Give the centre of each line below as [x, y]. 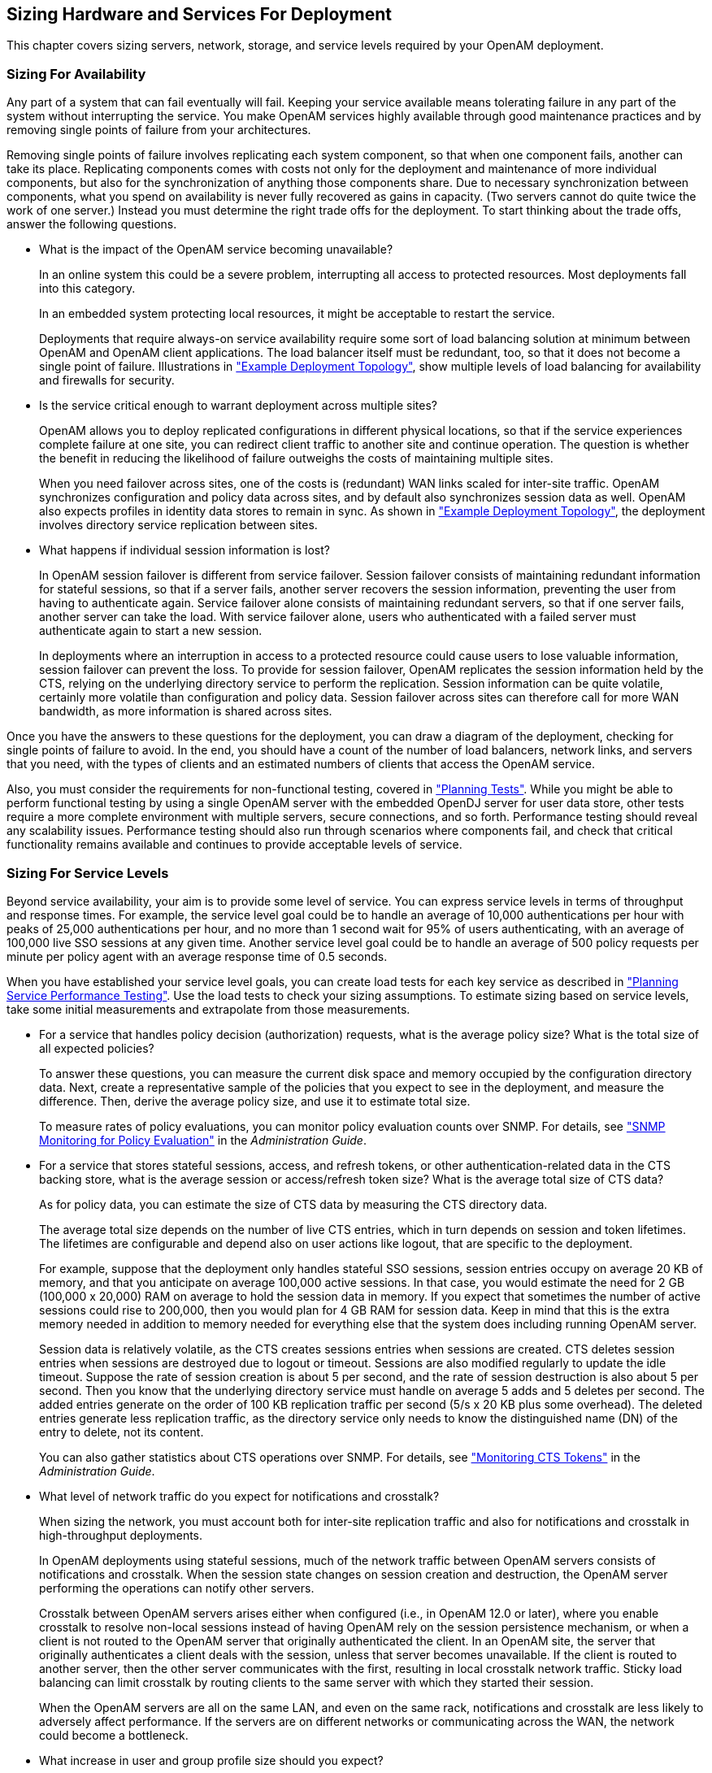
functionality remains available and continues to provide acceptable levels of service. [234, 845]
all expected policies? [97, 1048]
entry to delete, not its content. [122, 1432]
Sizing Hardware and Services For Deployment [199, 14]
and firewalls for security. [107, 380]
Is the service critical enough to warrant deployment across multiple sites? [238, 406]
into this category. [87, 289]
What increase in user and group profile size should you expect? [211, 1760]
